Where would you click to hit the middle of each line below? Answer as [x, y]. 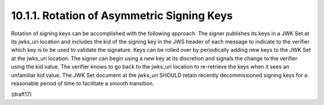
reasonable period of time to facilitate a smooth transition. [82, 83]
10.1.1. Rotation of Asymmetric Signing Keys [122, 16]
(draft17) [22, 94]
